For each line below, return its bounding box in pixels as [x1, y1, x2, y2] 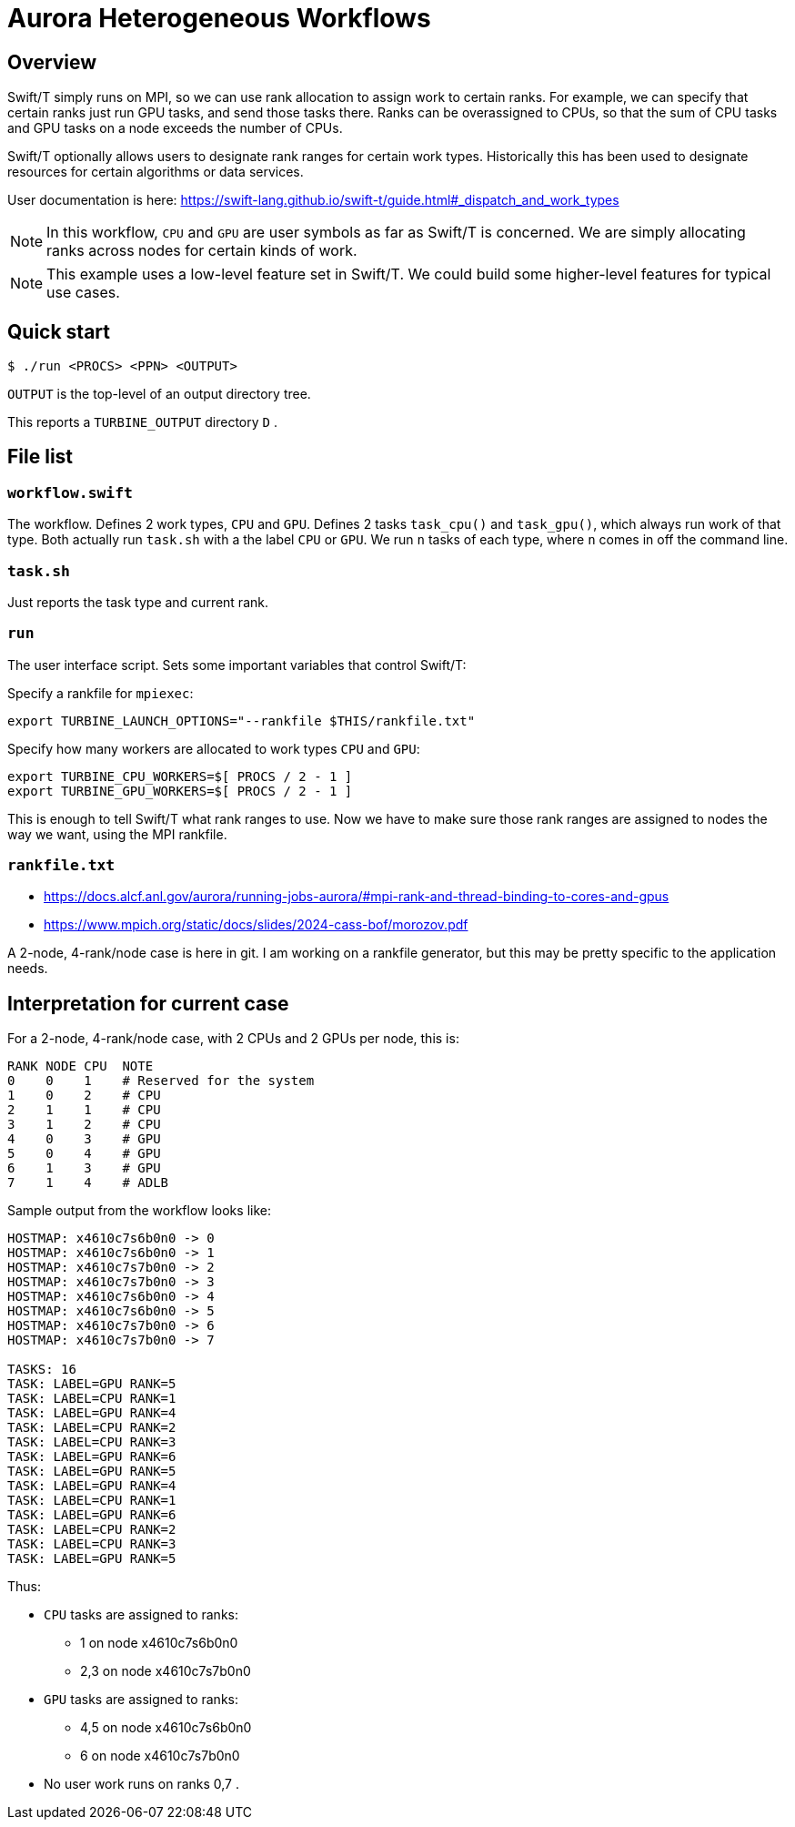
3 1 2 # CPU [7, 1117, 161, 1132]
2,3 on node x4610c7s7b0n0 [80, 1663, 251, 1680]
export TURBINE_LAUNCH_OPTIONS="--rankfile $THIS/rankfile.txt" [7, 713, 476, 728]
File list [7, 445, 74, 469]
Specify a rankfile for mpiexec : [7, 685, 194, 701]
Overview [7, 50, 97, 74]
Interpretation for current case [7, 991, 289, 1015]
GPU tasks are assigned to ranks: [44, 1691, 238, 1708]
